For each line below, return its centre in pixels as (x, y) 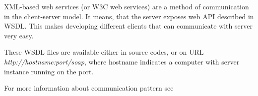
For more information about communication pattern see (89, 88)
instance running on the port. (49, 71)
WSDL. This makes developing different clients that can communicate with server (128, 26)
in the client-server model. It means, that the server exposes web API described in (129, 16)
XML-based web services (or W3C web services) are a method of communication (127, 6)
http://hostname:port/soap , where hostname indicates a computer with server (122, 61)
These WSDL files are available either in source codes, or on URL (104, 52)
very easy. (19, 35)
